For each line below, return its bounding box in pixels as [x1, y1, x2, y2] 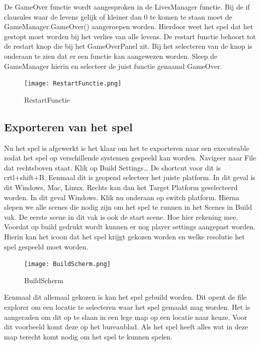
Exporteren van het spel [4, 119, 133, 134]
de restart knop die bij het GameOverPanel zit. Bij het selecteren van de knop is [4, 41, 252, 51]
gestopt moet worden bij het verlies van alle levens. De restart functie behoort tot [4, 31, 256, 41]
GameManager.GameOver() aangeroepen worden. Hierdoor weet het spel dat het [4, 21, 253, 32]
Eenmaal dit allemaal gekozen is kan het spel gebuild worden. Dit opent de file [4, 292, 247, 302]
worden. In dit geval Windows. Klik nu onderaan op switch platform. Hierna [4, 192, 239, 202]
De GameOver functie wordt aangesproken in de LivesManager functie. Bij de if [4, 2, 250, 12]
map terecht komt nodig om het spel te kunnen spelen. [4, 331, 173, 341]
